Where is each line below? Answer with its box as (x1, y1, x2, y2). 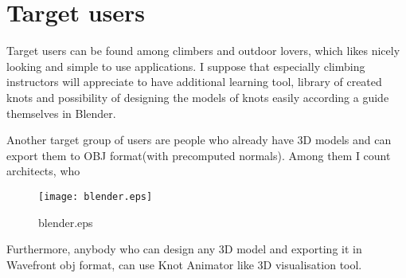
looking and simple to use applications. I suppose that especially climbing (6, 57, 365, 74)
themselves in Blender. (6, 104, 116, 121)
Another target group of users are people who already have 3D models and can (6, 131, 392, 148)
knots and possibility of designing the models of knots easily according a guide (6, 88, 389, 105)
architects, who (6, 162, 80, 179)
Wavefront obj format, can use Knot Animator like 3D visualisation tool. (6, 256, 362, 272)
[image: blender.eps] (38, 190, 153, 202)
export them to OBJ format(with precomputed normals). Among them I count (6, 147, 391, 163)
